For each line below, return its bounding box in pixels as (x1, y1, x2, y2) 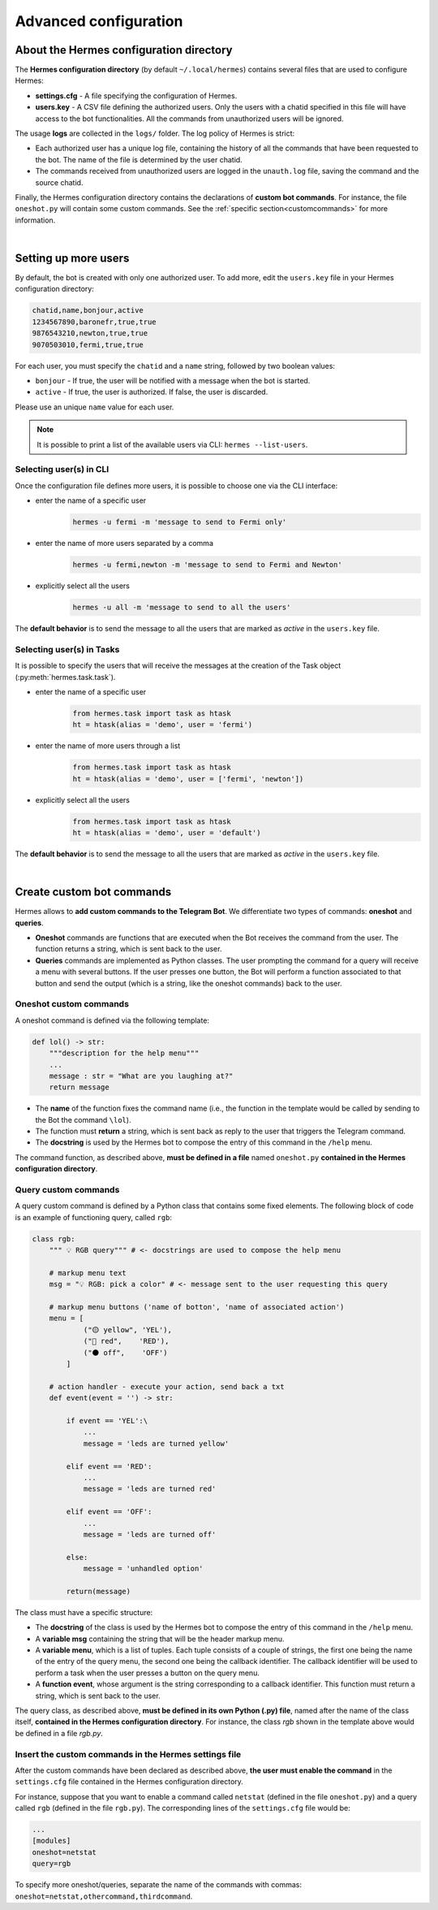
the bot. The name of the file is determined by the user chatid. (35, 154, 243, 164)
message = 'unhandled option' (83, 1564, 204, 1574)
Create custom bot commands (15, 886, 172, 899)
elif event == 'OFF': (66, 1507, 152, 1517)
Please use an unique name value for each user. (15, 402, 174, 412)
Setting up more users (15, 251, 130, 265)
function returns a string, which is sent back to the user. (35, 944, 222, 954)
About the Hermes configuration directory (15, 43, 233, 57)
